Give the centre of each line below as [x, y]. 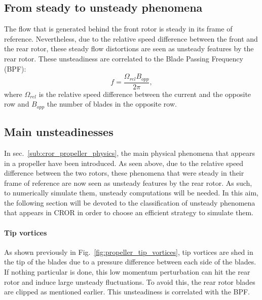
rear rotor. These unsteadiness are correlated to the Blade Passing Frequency [124, 58]
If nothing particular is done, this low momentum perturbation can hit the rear [127, 272]
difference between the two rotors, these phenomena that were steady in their [124, 173]
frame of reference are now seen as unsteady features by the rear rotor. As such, [128, 182]
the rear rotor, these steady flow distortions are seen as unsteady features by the [129, 48]
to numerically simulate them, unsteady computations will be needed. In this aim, [132, 193]
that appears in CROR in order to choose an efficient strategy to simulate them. [129, 212]
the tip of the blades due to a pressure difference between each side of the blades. [130, 262]
